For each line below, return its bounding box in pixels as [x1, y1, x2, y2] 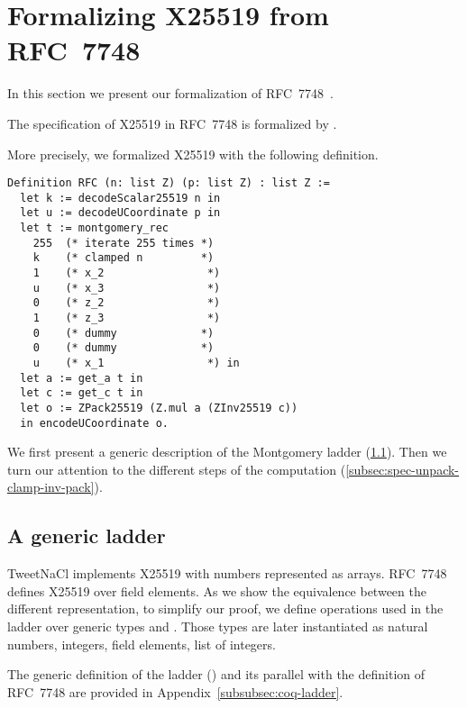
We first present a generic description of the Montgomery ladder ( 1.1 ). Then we [7, 442, 447, 461]
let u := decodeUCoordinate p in [20, 206, 221, 220]
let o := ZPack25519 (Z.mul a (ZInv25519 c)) [20, 401, 298, 414]
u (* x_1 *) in [32, 356, 240, 369]
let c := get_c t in [20, 386, 143, 400]
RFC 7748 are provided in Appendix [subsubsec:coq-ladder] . [7, 682, 343, 701]
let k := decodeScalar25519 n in [20, 191, 221, 204]
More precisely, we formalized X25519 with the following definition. [7, 144, 379, 163]
